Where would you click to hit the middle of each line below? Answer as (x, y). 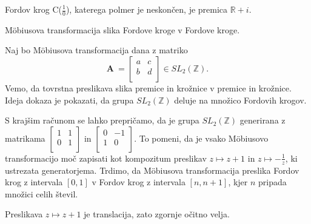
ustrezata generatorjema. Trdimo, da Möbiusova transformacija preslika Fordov (152, 170)
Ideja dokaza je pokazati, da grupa (69, 100)
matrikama (25, 138)
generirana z (263, 120)
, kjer (238, 182)
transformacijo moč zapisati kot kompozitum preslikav (106, 158)
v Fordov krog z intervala (139, 182)
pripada (273, 182)
